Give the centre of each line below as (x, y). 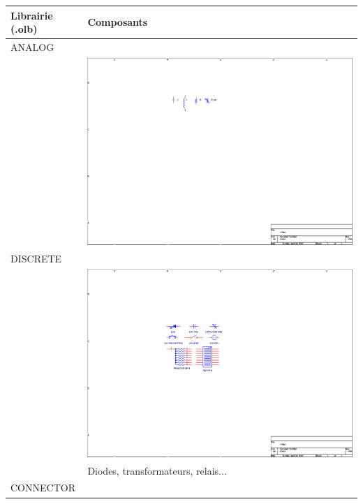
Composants (118, 22)
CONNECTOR (43, 488)
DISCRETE (36, 259)
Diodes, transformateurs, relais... (157, 470)
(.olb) (24, 29)
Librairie (32, 15)
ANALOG (32, 46)
